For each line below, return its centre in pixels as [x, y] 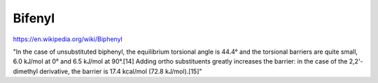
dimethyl [26, 71]
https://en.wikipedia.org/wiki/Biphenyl [68, 39]
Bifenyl [34, 18]
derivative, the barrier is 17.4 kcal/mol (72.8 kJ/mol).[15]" [121, 71]
